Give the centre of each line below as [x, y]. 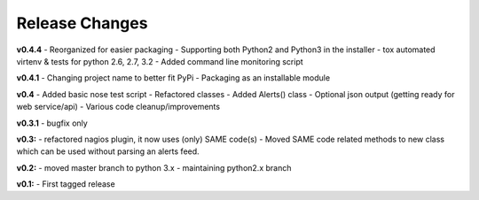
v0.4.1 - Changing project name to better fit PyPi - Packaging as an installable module [173, 78]
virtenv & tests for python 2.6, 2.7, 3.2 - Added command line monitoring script [160, 61]
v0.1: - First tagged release [66, 184]
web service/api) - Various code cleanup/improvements [118, 107]
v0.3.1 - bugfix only [52, 123]
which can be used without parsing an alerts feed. [108, 151]
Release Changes [82, 23]
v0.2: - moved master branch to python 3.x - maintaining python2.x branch [154, 167]
